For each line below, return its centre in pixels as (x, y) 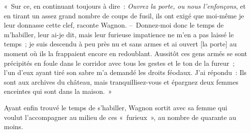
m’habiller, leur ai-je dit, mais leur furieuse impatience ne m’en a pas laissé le (119, 34)
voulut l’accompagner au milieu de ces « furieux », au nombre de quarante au (120, 117)
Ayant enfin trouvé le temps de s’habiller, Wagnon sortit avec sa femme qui (116, 107)
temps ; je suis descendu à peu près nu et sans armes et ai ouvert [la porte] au (120, 44)
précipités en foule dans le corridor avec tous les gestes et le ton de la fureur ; (119, 63)
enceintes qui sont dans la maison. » (58, 91)
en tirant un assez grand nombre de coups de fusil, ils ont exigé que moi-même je (124, 15)
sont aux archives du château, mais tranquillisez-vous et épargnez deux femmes (121, 81)
